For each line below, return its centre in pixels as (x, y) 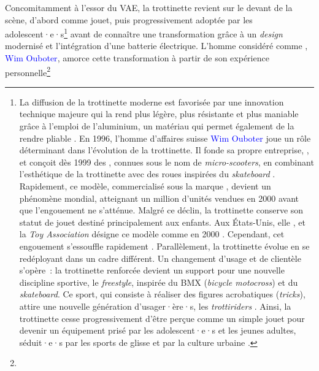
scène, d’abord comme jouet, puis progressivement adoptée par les (129, 19)
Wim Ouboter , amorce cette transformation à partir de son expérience (137, 58)
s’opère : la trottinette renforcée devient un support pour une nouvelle (152, 270)
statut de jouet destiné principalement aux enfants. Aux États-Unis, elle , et (162, 222)
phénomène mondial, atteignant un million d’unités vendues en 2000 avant (159, 198)
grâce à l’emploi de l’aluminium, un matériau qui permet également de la (157, 126)
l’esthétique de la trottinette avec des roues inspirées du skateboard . (147, 174)
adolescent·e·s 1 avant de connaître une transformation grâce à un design (144, 33)
